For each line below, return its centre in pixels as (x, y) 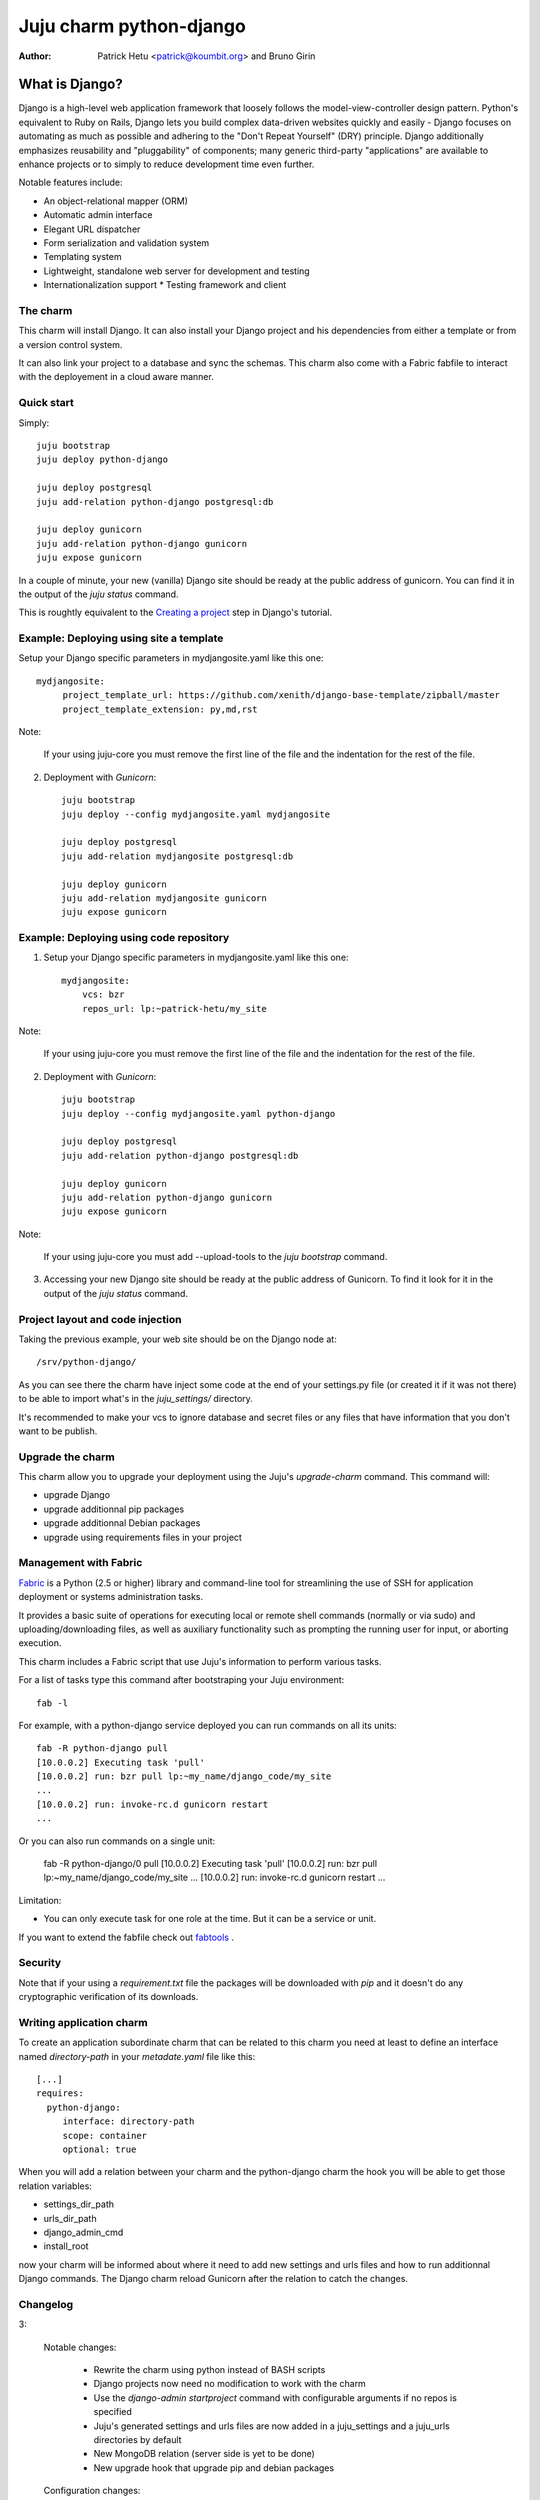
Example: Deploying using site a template (121, 638)
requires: (60, 2093)
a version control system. (70, 344)
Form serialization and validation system (126, 242)
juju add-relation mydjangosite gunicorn (164, 898)
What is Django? (71, 84)
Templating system (82, 257)
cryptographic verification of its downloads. (108, 1997)
